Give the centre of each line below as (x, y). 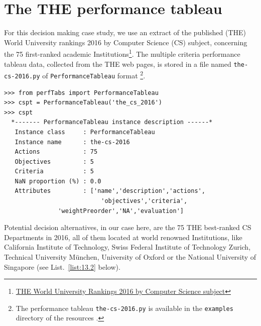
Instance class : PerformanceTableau (85, 132)
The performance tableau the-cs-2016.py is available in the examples (124, 308)
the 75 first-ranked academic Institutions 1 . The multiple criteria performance (122, 53)
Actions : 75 (56, 152)
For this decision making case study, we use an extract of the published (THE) (125, 32)
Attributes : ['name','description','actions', (110, 191)
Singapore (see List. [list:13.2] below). (62, 266)
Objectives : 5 (54, 161)
